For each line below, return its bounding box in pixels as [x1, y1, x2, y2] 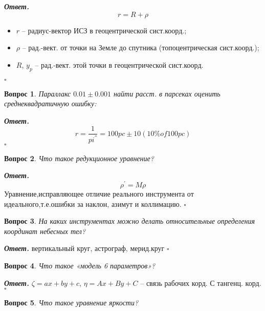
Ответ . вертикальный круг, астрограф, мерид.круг [4, 243, 165, 254]
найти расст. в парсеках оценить [114, 88, 220, 99]
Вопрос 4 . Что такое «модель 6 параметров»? [4, 260, 156, 270]
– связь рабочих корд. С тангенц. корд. [140, 277, 261, 288]
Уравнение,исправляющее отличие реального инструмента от [4, 188, 194, 199]
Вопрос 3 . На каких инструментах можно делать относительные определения [4, 216, 255, 226]
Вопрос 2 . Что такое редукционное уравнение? [4, 152, 154, 163]
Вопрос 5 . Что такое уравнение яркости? [4, 297, 139, 308]
